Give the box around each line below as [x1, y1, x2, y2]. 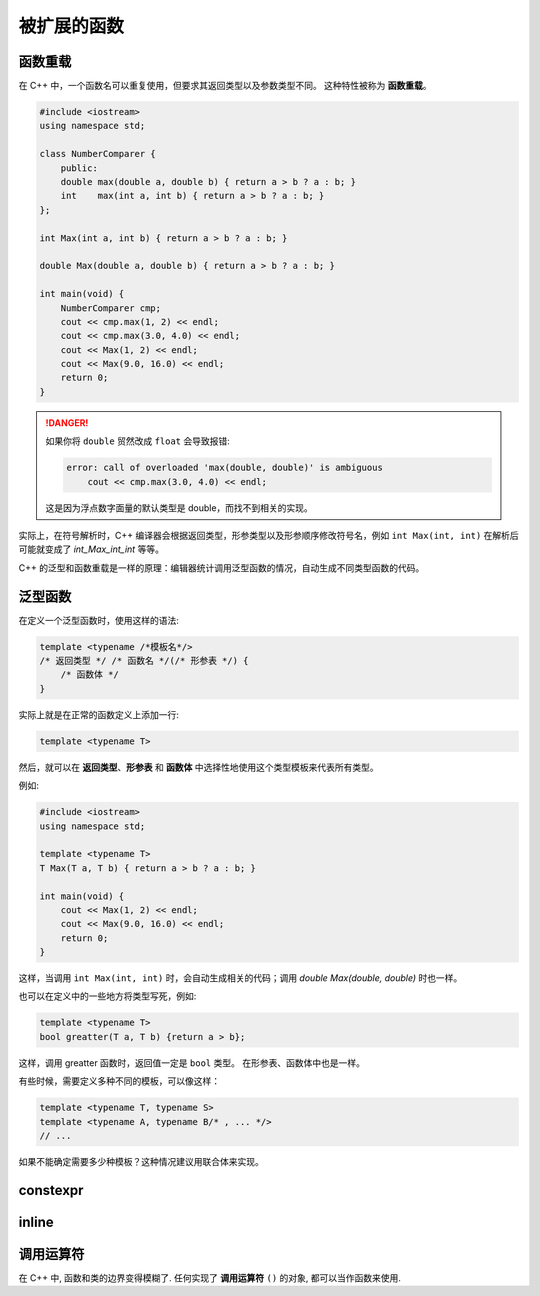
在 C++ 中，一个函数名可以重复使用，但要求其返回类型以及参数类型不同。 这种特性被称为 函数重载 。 [18, 80, 432, 92]
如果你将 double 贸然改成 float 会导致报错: [45, 435, 230, 447]
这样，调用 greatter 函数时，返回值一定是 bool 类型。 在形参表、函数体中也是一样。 [18, 1056, 365, 1069]
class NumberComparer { [39, 148, 157, 160]
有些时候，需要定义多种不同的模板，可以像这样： [18, 1075, 220, 1087]
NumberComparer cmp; [60, 302, 162, 314]
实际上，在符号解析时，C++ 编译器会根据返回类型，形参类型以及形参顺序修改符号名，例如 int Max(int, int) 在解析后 [18, 529, 519, 541]
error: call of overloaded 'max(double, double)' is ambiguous [66, 462, 384, 474]
